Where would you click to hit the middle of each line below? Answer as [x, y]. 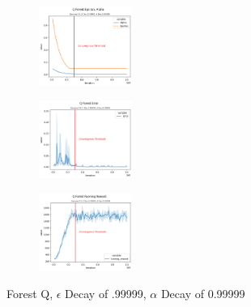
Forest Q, [30, 293]
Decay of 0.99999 [203, 293]
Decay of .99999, [106, 293]
